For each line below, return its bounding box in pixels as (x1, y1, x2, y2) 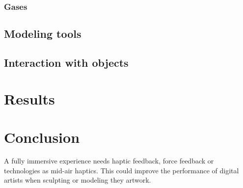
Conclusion (4, 127, 80, 147)
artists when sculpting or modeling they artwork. (4, 175, 151, 185)
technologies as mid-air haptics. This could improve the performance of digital (4, 165, 239, 175)
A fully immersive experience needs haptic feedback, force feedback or (4, 155, 214, 165)
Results (4, 88, 55, 108)
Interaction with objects (4, 55, 129, 70)
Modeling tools (4, 26, 81, 41)
